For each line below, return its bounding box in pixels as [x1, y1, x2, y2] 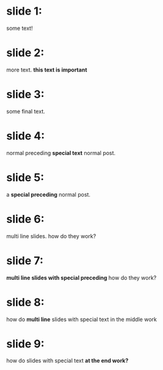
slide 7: [6, 253, 44, 267]
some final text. [6, 107, 46, 115]
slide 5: [6, 170, 45, 184]
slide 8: [6, 295, 45, 309]
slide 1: [6, 4, 43, 18]
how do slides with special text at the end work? [6, 357, 129, 365]
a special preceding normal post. [6, 190, 90, 198]
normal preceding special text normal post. [6, 149, 116, 156]
